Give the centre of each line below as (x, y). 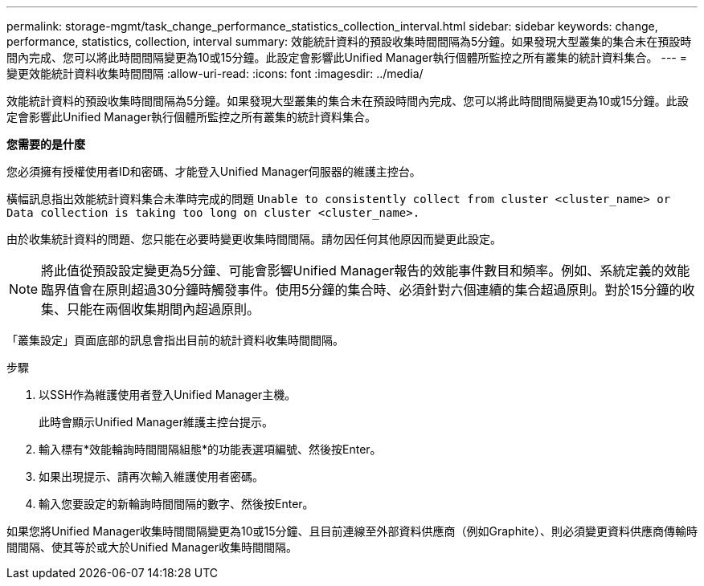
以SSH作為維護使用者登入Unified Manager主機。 (168, 395)
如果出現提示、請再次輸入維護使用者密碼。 (151, 476)
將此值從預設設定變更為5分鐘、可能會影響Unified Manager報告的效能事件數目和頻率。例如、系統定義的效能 (366, 271)
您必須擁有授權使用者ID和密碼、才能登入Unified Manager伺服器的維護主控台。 (214, 171)
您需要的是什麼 (46, 144)
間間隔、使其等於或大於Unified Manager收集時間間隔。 (152, 547)
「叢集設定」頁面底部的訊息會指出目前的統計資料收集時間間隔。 (175, 340)
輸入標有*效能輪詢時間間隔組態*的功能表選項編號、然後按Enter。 (210, 449)
